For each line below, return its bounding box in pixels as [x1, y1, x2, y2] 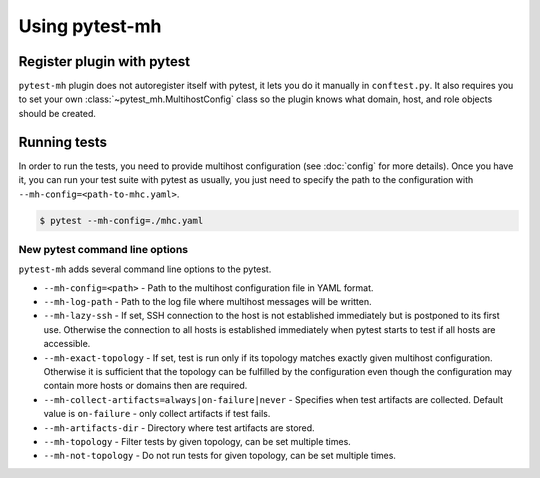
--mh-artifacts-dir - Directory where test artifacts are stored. [43, 421, 315, 434]
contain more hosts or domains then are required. [43, 380, 248, 392]
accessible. [43, 338, 91, 350]
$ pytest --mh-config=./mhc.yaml [39, 215, 204, 226]
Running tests [18, 133, 108, 150]
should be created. [18, 107, 97, 119]
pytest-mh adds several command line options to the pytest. [18, 263, 272, 275]
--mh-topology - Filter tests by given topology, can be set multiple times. [43, 435, 352, 447]
